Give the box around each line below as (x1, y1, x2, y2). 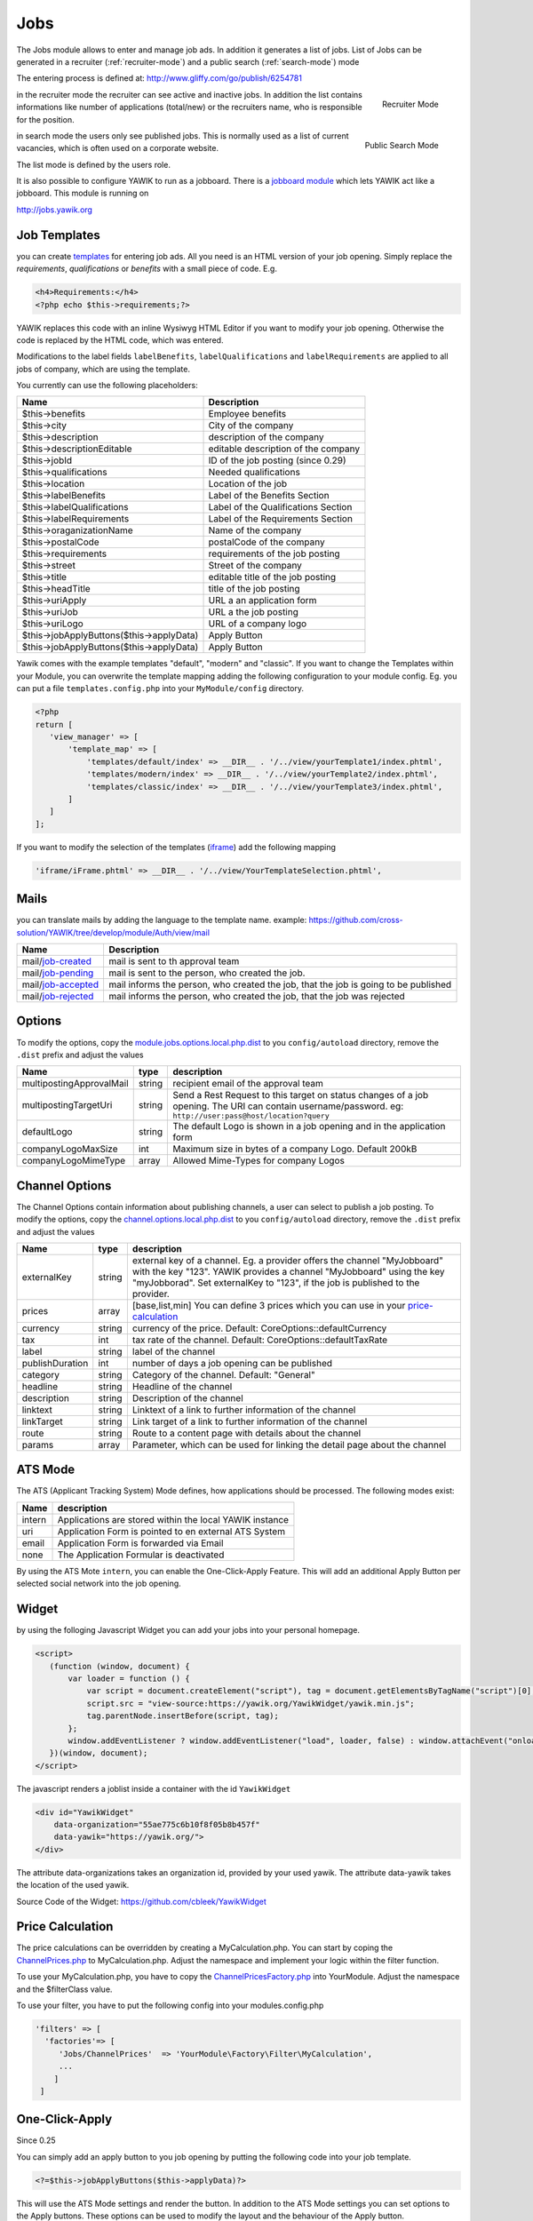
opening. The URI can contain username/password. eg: (172, 1100, 404, 1112)
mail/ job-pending (21, 967, 94, 979)
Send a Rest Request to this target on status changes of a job (172, 1089, 429, 1102)
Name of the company (208, 524, 302, 537)
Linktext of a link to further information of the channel (131, 1404, 356, 1416)
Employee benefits (208, 408, 287, 420)
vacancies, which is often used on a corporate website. (16, 143, 219, 154)
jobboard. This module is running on (16, 187, 149, 199)
